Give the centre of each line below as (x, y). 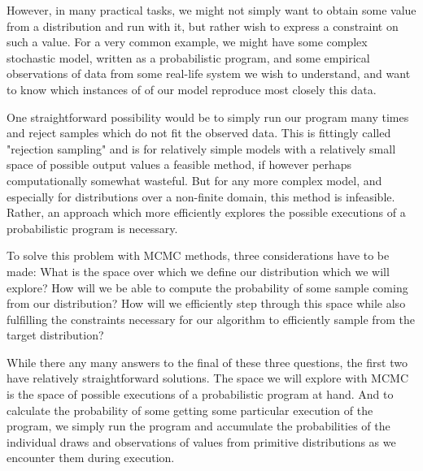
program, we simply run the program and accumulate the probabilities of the (198, 426)
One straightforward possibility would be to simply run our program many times (208, 117)
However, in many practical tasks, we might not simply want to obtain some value (211, 10)
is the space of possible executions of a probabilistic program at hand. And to (200, 394)
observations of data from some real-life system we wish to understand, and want (209, 73)
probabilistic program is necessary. (92, 228)
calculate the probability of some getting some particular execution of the (190, 410)
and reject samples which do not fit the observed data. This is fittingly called (199, 133)
